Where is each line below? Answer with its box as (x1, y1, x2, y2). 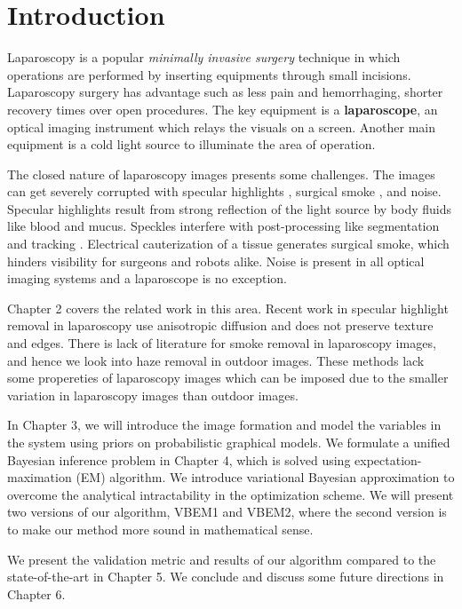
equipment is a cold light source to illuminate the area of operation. (7, 135, 376, 154)
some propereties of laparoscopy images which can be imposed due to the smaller (7, 368, 449, 387)
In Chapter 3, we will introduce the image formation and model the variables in (7, 415, 442, 434)
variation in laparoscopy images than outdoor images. (7, 385, 299, 404)
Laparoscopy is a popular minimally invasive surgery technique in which (7, 48, 401, 67)
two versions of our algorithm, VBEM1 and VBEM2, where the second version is (7, 502, 447, 521)
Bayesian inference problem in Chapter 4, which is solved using (7, 450, 351, 469)
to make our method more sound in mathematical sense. (7, 519, 314, 538)
